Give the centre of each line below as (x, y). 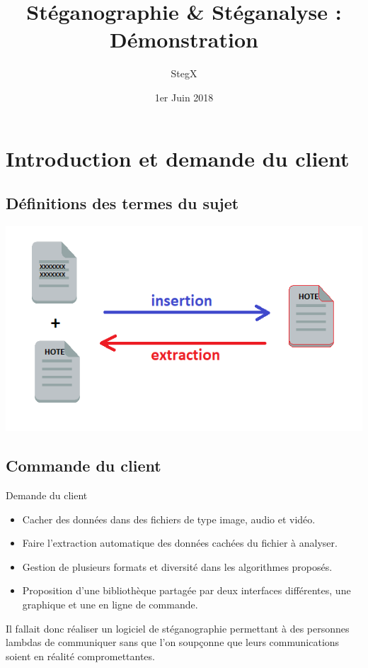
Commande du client (84, 466)
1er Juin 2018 (184, 97)
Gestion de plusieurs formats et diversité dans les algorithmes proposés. (177, 566)
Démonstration (184, 39)
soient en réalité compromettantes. (80, 656)
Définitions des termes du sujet (122, 203)
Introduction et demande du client (178, 158)
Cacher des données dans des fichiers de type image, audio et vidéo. (169, 519)
